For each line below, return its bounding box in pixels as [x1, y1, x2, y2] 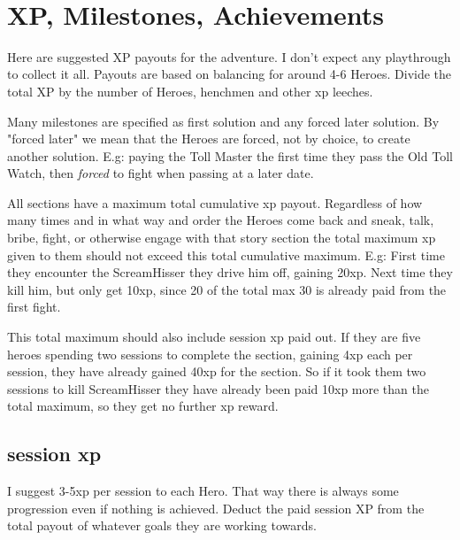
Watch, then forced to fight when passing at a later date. [7, 164, 314, 182]
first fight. [7, 297, 61, 316]
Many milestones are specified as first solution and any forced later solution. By [7, 112, 440, 130]
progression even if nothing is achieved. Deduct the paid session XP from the [7, 498, 425, 517]
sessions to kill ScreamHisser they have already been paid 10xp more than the [7, 379, 429, 397]
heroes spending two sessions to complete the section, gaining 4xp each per [7, 344, 413, 363]
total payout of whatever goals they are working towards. [7, 516, 317, 535]
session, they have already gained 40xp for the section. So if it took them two [7, 362, 426, 381]
